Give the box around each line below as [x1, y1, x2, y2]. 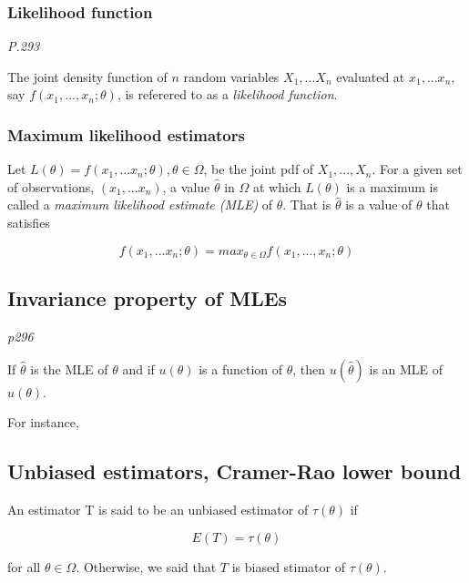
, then [292, 359, 326, 378]
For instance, [7, 413, 79, 432]
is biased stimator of [231, 557, 345, 576]
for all [7, 557, 41, 576]
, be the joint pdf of [203, 159, 314, 179]
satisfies [7, 213, 50, 231]
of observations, [7, 177, 95, 196]
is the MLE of [30, 359, 108, 378]
